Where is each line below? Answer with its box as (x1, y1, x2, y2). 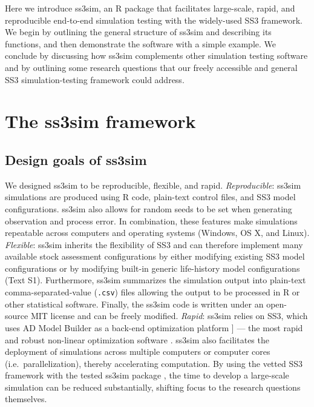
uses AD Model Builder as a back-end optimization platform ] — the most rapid (5, 321, 303, 334)
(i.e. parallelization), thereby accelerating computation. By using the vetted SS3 (5, 357, 303, 369)
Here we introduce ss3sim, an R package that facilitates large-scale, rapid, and (5, 2, 295, 14)
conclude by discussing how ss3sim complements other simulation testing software (5, 49, 308, 62)
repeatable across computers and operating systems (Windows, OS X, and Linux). (5, 226, 310, 239)
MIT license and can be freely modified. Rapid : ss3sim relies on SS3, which (30, 309, 308, 322)
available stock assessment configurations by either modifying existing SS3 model (5, 250, 305, 263)
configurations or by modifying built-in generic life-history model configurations (5, 261, 300, 274)
